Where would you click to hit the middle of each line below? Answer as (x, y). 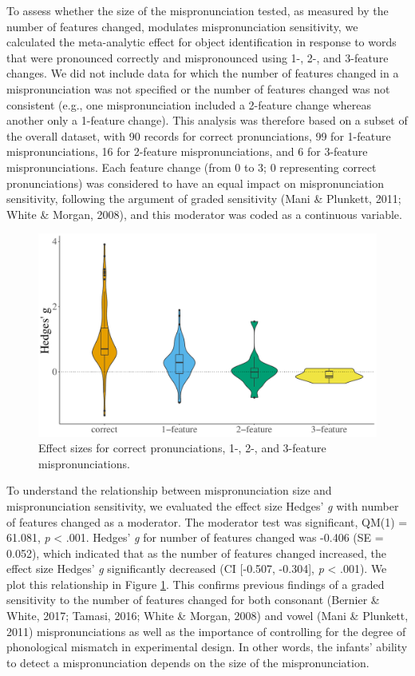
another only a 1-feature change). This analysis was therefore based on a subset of (207, 120)
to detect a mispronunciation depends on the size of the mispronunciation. (188, 662)
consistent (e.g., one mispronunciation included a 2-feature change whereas (189, 104)
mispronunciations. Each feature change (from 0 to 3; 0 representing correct (192, 167)
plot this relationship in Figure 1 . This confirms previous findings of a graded (196, 584)
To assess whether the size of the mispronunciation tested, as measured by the (198, 10)
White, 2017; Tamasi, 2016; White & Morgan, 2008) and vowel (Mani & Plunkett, (207, 616)
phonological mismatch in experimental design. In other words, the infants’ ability (207, 647)
